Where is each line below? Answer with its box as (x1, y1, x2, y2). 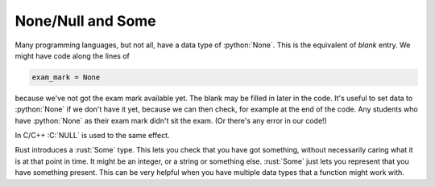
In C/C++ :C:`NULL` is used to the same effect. (14, 131, 170, 140)
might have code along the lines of (14, 51, 130, 60)
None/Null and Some (14, 12, 156, 30)
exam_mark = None (31, 72, 101, 82)
